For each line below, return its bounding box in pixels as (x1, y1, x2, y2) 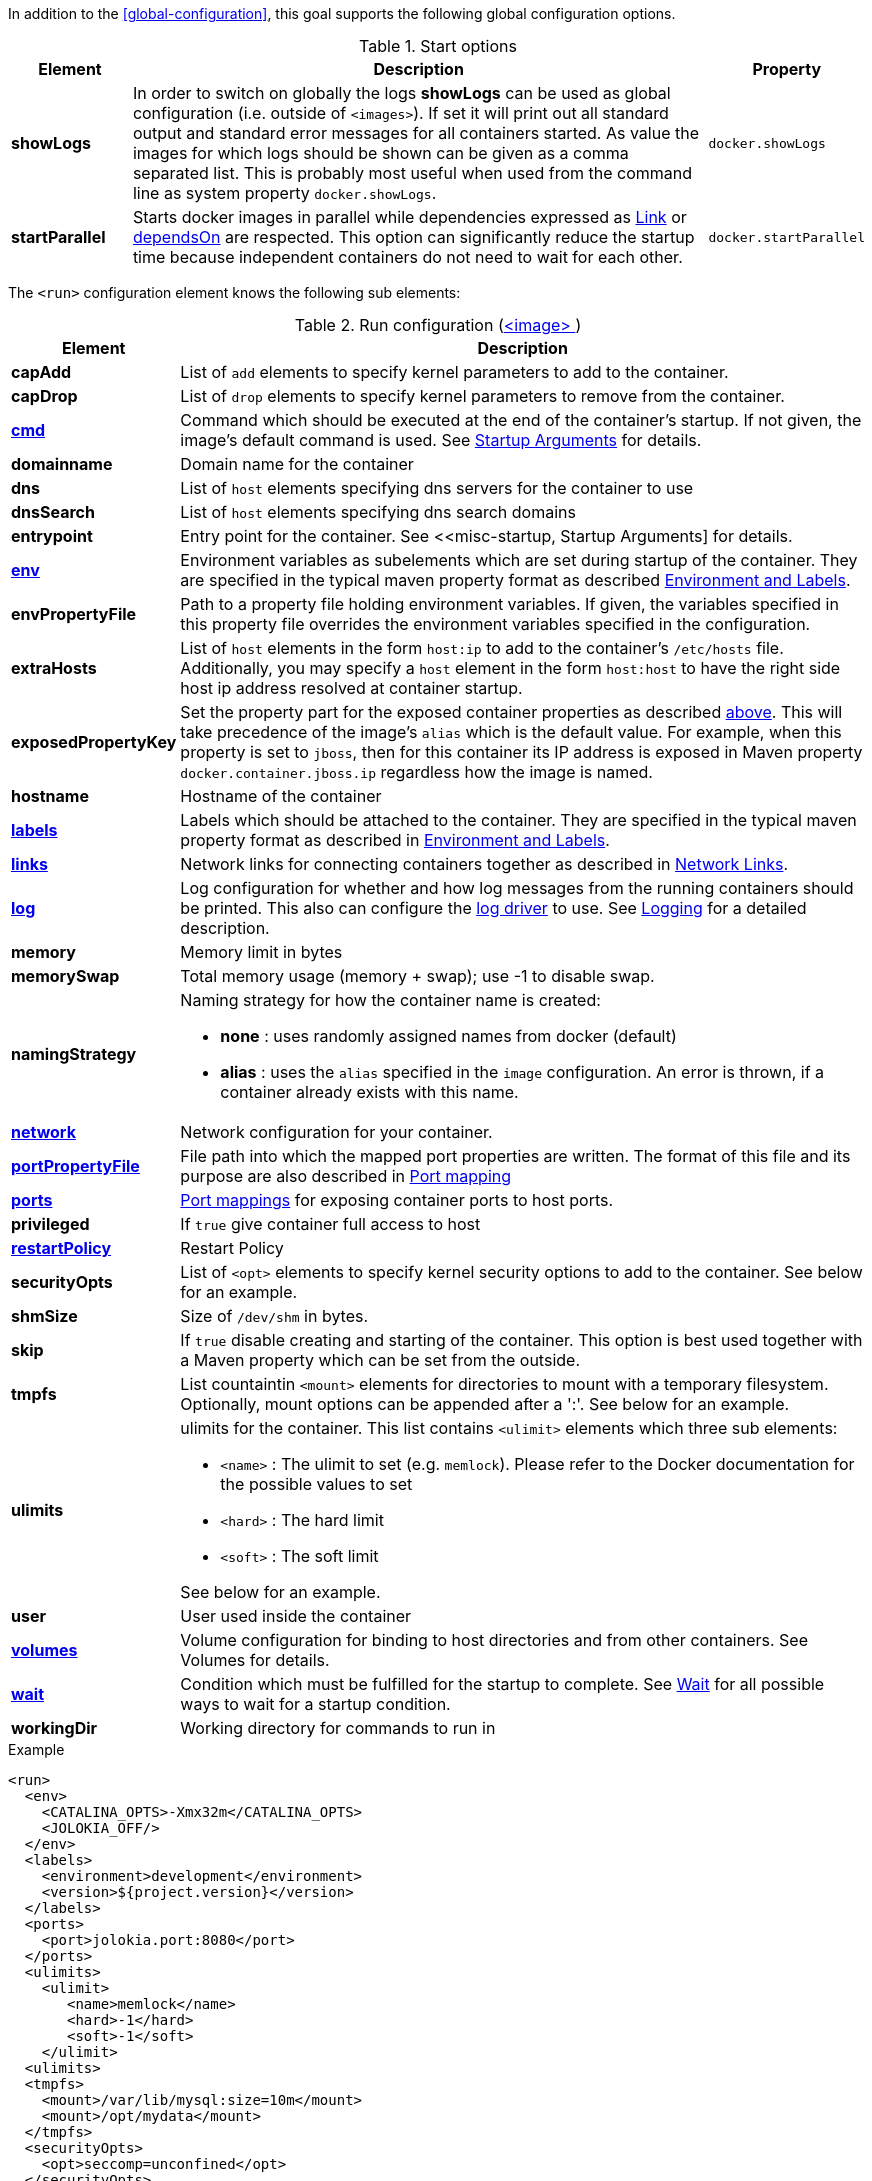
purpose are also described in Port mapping (180, 1166, 512, 1186)
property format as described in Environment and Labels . (180, 830, 610, 850)
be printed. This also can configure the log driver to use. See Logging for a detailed (180, 898, 807, 918)
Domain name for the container (180, 454, 414, 474)
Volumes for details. (180, 1650, 330, 1670)
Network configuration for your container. (180, 1122, 493, 1142)
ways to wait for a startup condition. (180, 1694, 451, 1714)
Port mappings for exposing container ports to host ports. (180, 1190, 614, 1210)
